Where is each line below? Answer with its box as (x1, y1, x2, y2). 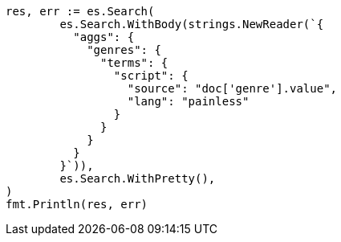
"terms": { (100, 56, 168, 69)
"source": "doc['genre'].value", (127, 82, 338, 95)
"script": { (113, 69, 189, 82)
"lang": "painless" (127, 95, 250, 108)
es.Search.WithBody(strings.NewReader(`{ (59, 18, 324, 31)
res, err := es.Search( (6, 5, 155, 18)
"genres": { (87, 43, 161, 56)
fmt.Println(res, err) (6, 198, 148, 211)
